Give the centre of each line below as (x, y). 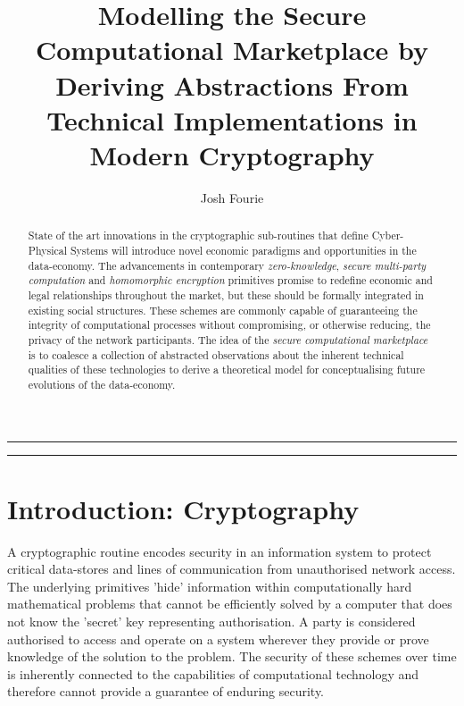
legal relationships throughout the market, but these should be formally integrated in (226, 294)
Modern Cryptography (232, 154)
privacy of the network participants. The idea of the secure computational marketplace (228, 339)
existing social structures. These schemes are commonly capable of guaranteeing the (223, 310)
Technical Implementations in (232, 119)
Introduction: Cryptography (183, 508)
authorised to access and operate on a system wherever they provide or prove (218, 639)
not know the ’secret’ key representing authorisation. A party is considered (211, 621)
